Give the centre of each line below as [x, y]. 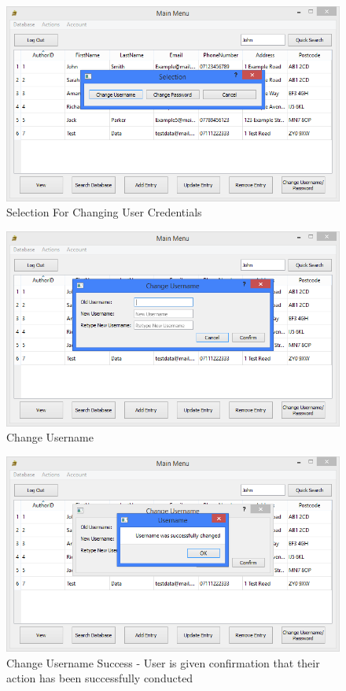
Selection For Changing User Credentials [104, 212]
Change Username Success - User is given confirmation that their [163, 662]
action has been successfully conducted [100, 678]
